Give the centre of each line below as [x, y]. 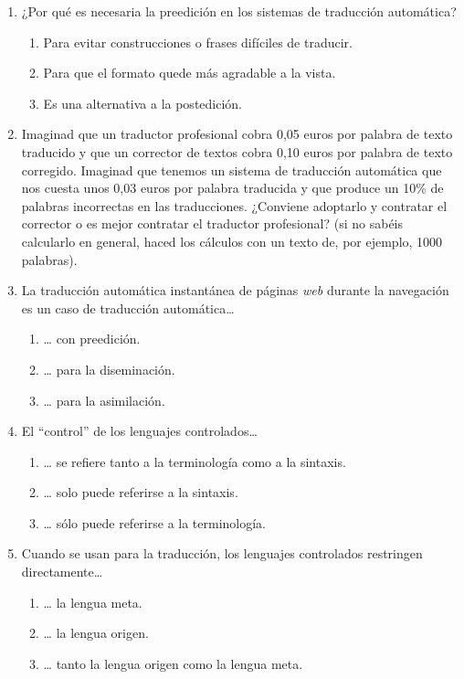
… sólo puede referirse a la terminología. [155, 522]
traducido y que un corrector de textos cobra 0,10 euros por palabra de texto [237, 151]
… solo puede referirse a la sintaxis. [141, 492]
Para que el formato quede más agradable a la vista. [190, 73]
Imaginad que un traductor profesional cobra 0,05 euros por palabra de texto [237, 134]
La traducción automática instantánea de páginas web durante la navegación [235, 290]
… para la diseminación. [109, 369]
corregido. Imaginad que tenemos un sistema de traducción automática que [232, 170]
